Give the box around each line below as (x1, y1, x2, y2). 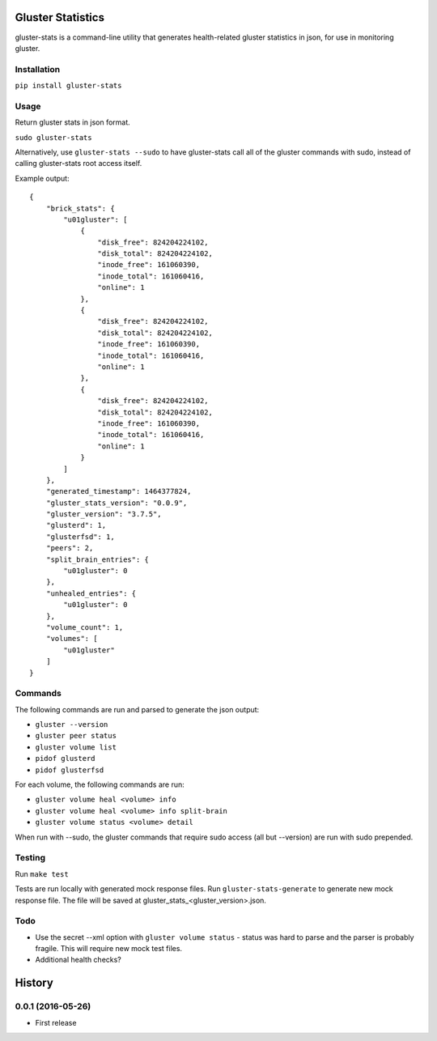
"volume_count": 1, (45, 622, 124, 631)
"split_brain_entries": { (45, 554, 150, 564)
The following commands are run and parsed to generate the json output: (15, 704, 260, 714)
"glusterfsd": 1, (45, 532, 115, 542)
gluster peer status (35, 731, 117, 741)
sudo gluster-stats (15, 133, 92, 142)
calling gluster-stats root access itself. (15, 159, 142, 168)
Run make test (15, 869, 69, 878)
